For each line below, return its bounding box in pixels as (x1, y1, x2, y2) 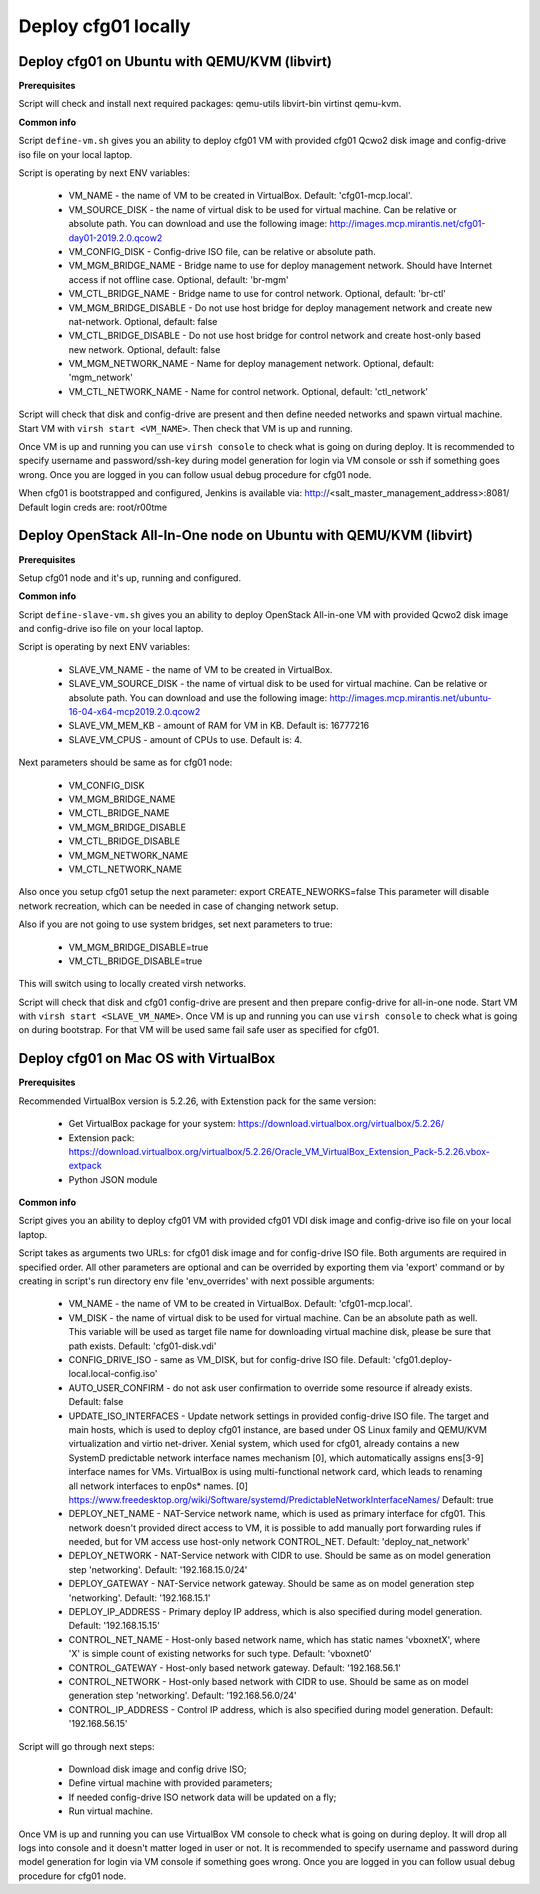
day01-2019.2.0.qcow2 (68, 231, 163, 244)
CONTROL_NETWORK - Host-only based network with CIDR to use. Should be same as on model (68, 1675, 469, 1687)
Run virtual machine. (68, 1805, 154, 1817)
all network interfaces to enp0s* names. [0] (68, 1480, 249, 1492)
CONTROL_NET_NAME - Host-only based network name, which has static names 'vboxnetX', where (68, 1633, 481, 1645)
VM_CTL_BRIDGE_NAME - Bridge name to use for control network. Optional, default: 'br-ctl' (68, 288, 447, 300)
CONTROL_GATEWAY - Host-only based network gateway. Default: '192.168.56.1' (68, 1661, 402, 1674)
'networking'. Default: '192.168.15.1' (68, 1591, 211, 1604)
